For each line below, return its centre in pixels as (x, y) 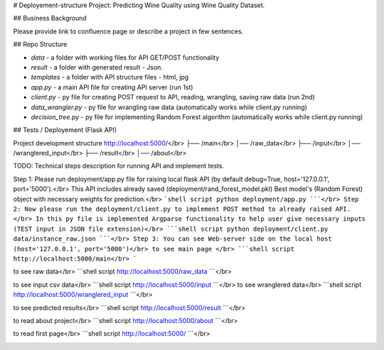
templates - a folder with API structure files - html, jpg (110, 77)
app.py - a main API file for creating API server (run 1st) (112, 87)
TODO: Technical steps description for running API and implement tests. (118, 166)
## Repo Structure (40, 44)
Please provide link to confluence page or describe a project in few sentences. (128, 31)
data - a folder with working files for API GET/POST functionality (125, 58)
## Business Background (50, 18)
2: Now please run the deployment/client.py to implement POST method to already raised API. (182, 209)
